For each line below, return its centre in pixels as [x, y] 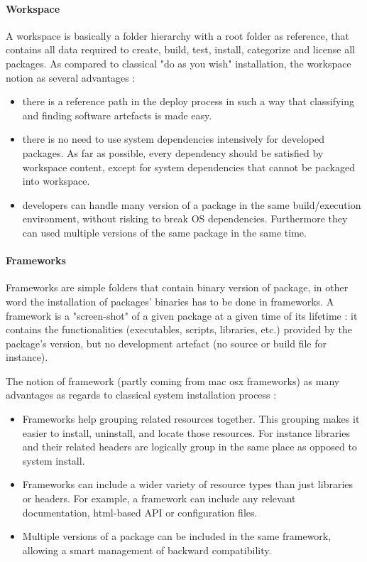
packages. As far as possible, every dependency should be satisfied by [173, 152]
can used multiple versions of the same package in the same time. [164, 232]
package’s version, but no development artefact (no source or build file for [166, 343]
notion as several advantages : [71, 77]
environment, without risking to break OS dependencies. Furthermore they [185, 218]
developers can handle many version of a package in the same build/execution [192, 204]
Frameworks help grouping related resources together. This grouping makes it [191, 419]
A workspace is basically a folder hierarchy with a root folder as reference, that [177, 35]
